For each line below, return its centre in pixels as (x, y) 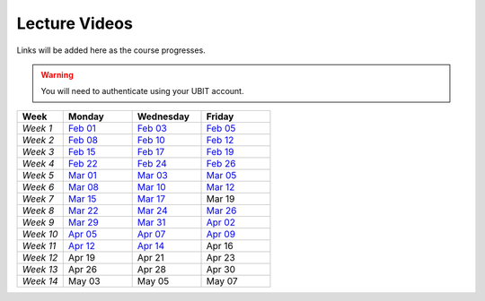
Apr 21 (151, 257)
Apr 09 (221, 234)
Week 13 (40, 269)
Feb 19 (220, 151)
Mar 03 (152, 175)
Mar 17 (151, 199)
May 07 (222, 280)
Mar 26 (221, 211)
